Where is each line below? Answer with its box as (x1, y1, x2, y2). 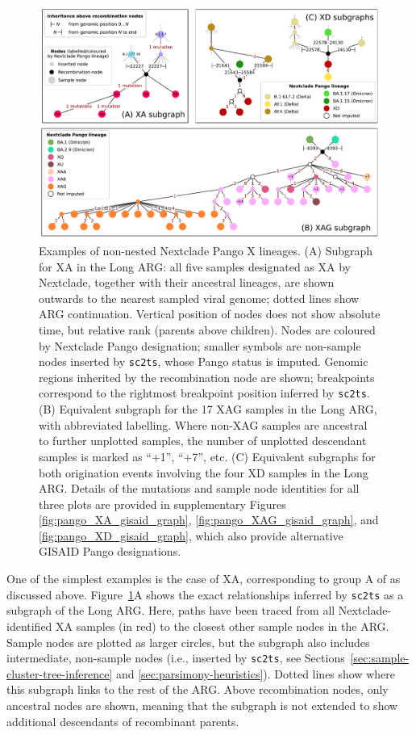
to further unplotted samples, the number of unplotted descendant (39, 432, 367, 449)
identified (6, 617, 52, 634)
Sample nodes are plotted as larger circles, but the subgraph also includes (6, 633, 370, 650)
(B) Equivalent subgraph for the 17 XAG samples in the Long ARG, (39, 401, 377, 418)
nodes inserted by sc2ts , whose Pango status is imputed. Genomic (39, 353, 368, 370)
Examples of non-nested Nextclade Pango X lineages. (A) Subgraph (39, 242, 373, 259)
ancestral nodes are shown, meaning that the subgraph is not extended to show (6, 696, 398, 713)
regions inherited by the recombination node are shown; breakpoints (39, 368, 375, 385)
